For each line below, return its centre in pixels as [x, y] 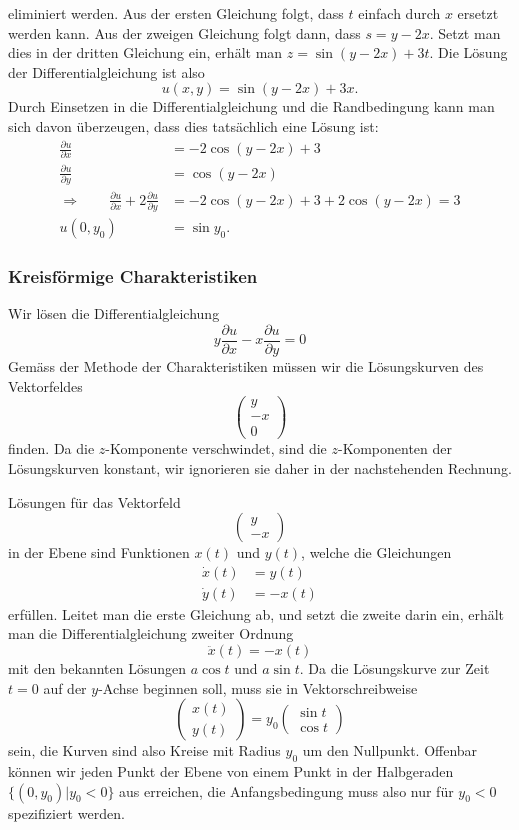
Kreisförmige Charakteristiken [133, 276]
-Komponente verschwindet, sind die [216, 448]
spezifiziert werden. [66, 812]
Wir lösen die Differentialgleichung [114, 313]
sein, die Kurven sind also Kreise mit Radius [144, 750]
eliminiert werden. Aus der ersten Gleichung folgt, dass [176, 13]
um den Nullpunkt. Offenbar [390, 750]
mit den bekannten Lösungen [97, 668]
